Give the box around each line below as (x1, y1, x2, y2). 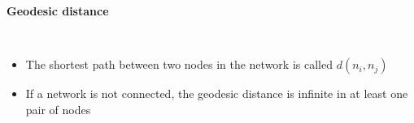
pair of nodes (25, 100, 91, 117)
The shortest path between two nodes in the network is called (25, 56, 333, 73)
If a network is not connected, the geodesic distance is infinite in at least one (25, 85, 408, 102)
